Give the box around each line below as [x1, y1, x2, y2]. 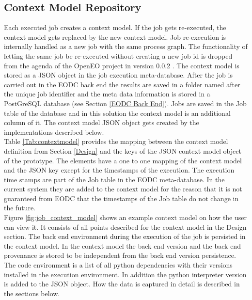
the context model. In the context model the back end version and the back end [4, 240, 241, 251]
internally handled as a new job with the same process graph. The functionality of [4, 41, 248, 51]
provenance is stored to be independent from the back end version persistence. [4, 250, 236, 260]
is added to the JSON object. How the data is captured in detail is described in [4, 279, 240, 289]
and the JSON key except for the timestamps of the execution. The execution [4, 165, 235, 175]
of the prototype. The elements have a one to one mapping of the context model [4, 155, 242, 165]
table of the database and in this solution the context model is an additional [4, 108, 231, 118]
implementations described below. [4, 126, 104, 137]
